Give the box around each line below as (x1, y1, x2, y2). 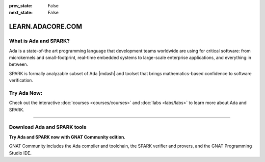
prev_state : (9, 3, 33, 8)
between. (9, 61, 28, 67)
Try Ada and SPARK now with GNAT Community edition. (9, 134, 126, 140)
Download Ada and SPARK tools (9, 124, 87, 131)
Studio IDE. (9, 150, 32, 156)
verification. (9, 78, 33, 83)
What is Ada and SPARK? (9, 37, 70, 44)
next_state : (9, 10, 33, 16)
